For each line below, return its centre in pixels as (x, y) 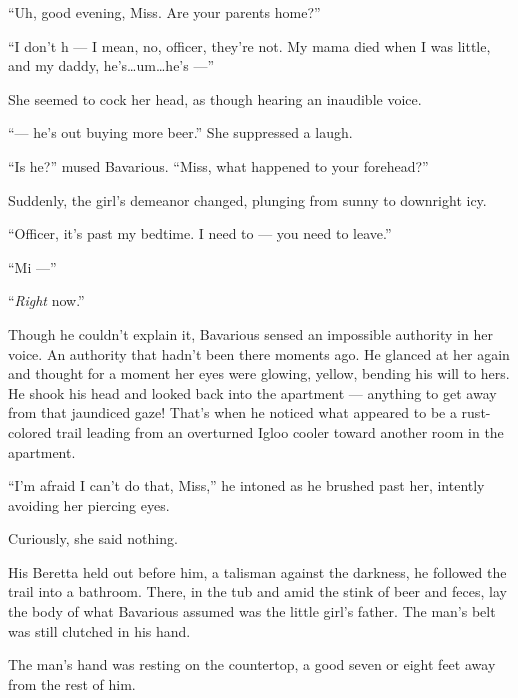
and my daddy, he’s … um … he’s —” (111, 65)
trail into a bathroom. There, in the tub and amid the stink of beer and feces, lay (257, 591)
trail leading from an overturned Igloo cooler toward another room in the (280, 431)
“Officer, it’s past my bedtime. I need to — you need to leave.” (200, 233)
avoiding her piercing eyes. (89, 504)
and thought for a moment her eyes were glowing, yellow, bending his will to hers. (259, 373)
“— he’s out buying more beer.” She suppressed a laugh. (180, 132)
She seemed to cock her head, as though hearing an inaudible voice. (215, 98)
